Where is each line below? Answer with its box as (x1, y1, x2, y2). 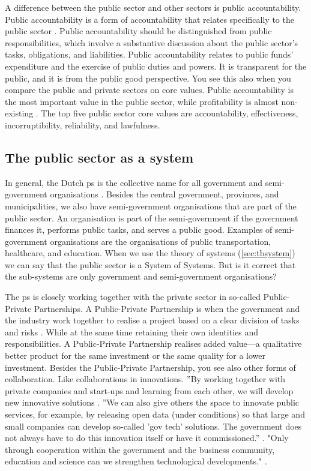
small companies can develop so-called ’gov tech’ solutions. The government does (5, 419, 302, 432)
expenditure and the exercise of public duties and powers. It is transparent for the (5, 59, 307, 72)
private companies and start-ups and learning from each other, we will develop (5, 384, 294, 397)
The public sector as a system (5, 148, 194, 166)
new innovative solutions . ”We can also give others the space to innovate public (5, 396, 300, 409)
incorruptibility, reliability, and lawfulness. (5, 118, 160, 131)
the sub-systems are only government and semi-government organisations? (5, 270, 277, 283)
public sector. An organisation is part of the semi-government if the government (5, 211, 298, 224)
